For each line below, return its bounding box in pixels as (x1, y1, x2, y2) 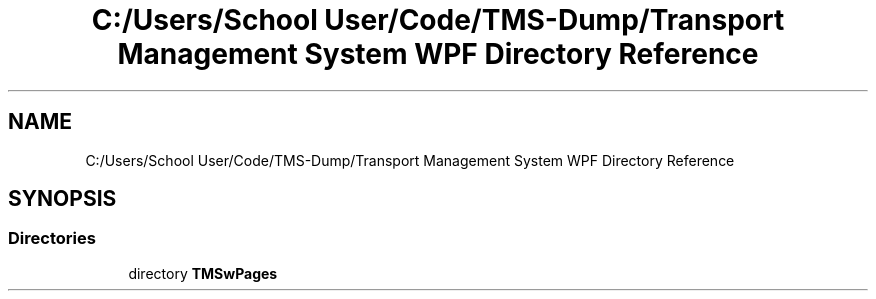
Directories (8, 228, 96, 249)
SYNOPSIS (8, 186, 117, 212)
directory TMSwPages (128, 264, 278, 282)
